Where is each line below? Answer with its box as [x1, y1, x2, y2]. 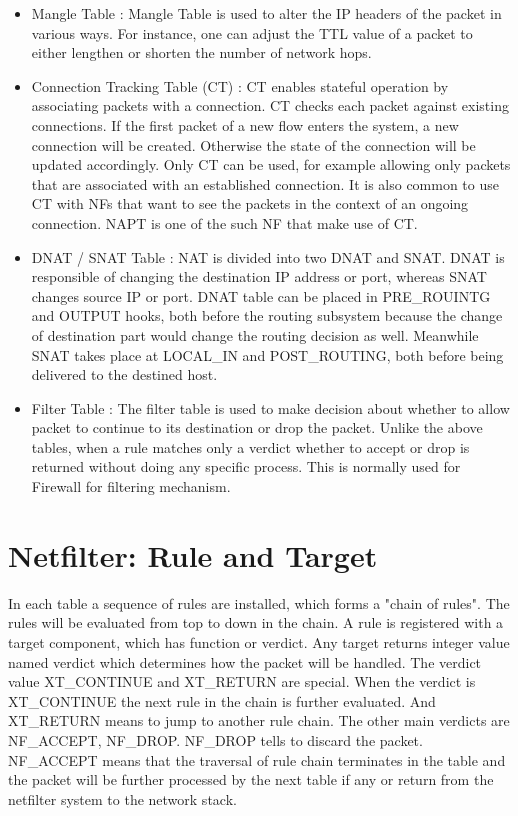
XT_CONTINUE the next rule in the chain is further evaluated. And [8, 690, 436, 711]
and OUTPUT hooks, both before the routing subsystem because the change [31, 305, 503, 326]
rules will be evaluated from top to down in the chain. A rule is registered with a [8, 612, 504, 633]
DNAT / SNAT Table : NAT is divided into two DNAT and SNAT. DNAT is [31, 246, 505, 267]
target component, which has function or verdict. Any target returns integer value [8, 631, 510, 652]
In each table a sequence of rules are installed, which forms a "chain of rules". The [8, 592, 510, 613]
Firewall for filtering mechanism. [31, 476, 231, 497]
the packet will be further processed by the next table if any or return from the [8, 769, 494, 790]
